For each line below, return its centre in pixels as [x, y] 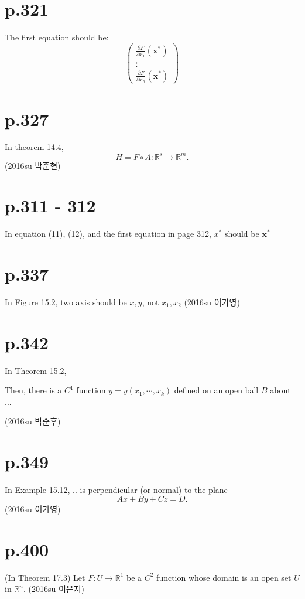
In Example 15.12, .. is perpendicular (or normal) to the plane [116, 490]
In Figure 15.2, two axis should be [66, 302]
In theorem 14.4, [34, 147]
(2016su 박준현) [33, 165]
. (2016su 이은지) [54, 589]
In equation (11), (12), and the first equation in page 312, [108, 234]
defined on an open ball [216, 390]
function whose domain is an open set [224, 577]
